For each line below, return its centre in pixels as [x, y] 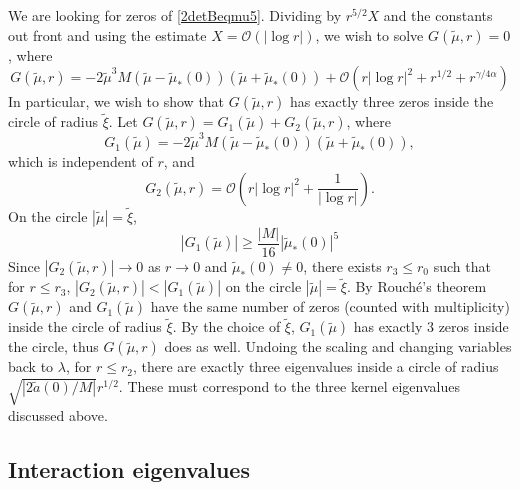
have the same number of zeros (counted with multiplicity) [330, 306]
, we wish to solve [369, 34]
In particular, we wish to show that [116, 101]
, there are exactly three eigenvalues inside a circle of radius [315, 366]
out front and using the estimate [107, 34]
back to [31, 366]
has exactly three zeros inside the [391, 101]
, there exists [342, 266]
